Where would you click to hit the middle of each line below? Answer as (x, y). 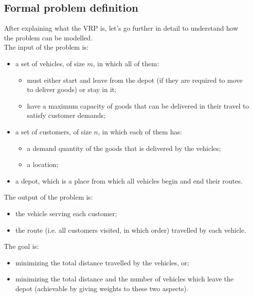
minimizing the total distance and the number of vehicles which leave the (124, 279)
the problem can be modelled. (48, 37)
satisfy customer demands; (66, 115)
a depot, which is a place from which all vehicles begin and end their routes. (129, 180)
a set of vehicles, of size (50, 63)
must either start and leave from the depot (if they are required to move (135, 80)
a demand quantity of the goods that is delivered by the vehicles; (124, 148)
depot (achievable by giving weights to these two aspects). (102, 288)
